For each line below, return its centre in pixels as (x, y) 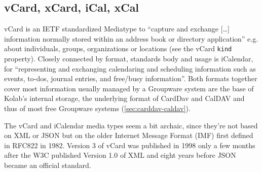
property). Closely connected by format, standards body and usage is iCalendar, (129, 59)
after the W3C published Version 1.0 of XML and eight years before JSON (120, 155)
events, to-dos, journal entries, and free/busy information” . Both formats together (131, 78)
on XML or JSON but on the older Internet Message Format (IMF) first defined (129, 135)
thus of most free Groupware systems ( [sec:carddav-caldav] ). (97, 108)
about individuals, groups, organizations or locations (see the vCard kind (118, 48)
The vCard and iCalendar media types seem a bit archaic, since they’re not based (131, 125)
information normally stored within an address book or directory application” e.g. (131, 38)
